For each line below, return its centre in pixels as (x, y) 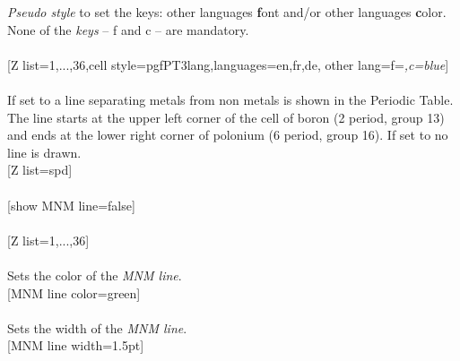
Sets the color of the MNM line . (95, 275)
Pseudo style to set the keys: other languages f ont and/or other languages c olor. (227, 12)
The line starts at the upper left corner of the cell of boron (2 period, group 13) (226, 117)
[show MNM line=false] (71, 205)
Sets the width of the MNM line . (97, 327)
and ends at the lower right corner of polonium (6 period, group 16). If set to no (228, 135)
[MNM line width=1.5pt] (76, 345)
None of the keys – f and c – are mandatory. (128, 29)
